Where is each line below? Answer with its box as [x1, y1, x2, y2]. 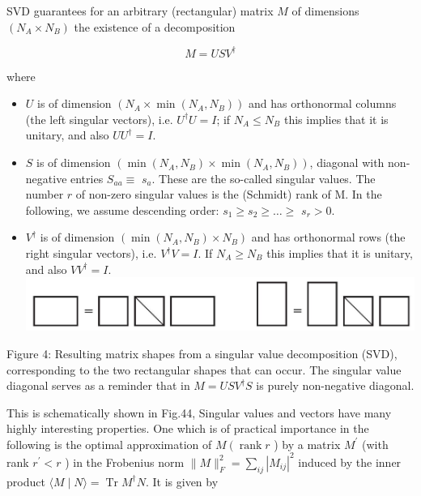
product [6, 472, 45, 490]
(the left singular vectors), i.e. [25, 110, 173, 127]
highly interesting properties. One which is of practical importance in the [6, 420, 369, 437]
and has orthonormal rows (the [251, 229, 406, 246]
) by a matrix [274, 435, 341, 452]
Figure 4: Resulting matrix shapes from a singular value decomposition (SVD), [6, 344, 398, 361]
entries [70, 169, 104, 186]
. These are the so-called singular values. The [151, 169, 376, 186]
